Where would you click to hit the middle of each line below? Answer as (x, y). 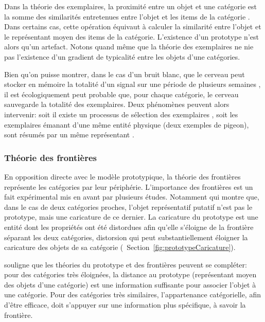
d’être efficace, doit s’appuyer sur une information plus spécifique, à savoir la (125, 305)
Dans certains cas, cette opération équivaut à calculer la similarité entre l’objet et (133, 26)
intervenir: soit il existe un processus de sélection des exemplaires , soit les (121, 114)
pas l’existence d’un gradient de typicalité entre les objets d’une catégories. (122, 56)
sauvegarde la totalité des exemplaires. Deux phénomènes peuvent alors (117, 104)
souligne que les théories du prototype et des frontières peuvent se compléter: (126, 264)
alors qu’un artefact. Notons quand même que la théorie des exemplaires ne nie (129, 47)
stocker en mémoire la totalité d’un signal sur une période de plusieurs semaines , (132, 84)
